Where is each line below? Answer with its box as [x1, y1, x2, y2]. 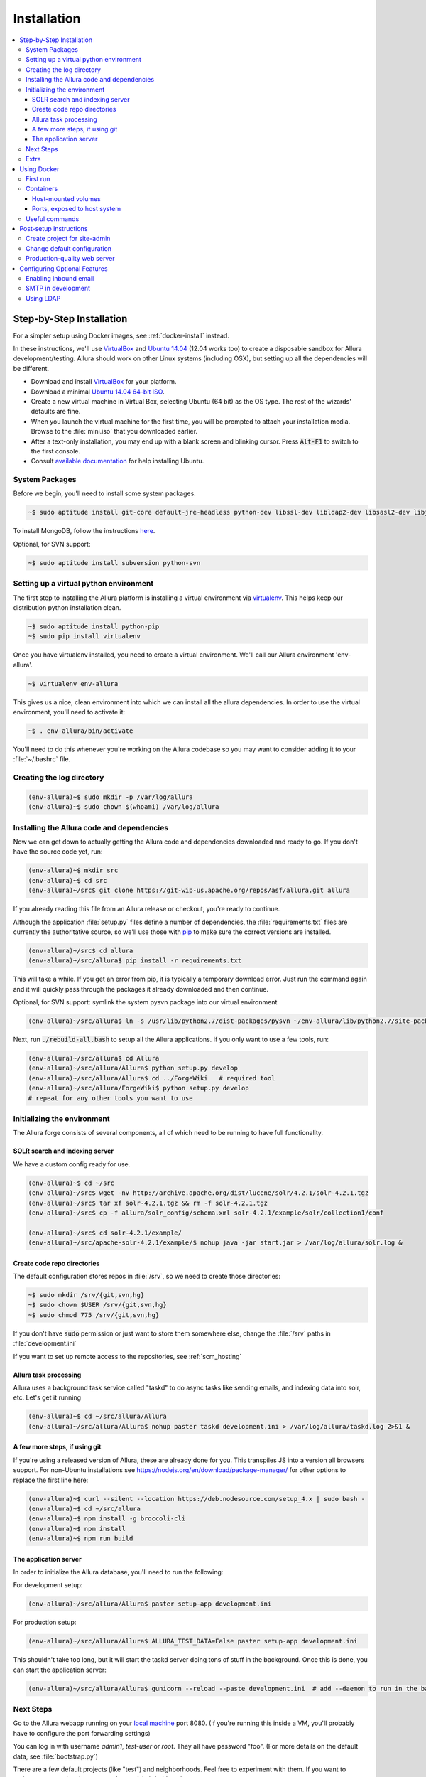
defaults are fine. [31, 407, 81, 416]
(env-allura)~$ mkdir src [28, 866, 119, 874]
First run [26, 175, 50, 183]
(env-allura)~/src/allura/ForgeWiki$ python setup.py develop [28, 1084, 249, 1092]
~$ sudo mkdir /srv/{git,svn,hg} [28, 1291, 145, 1299]
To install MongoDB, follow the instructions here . [13, 527, 155, 535]
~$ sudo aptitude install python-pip [28, 622, 160, 630]
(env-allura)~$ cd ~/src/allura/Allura [28, 1412, 167, 1421]
